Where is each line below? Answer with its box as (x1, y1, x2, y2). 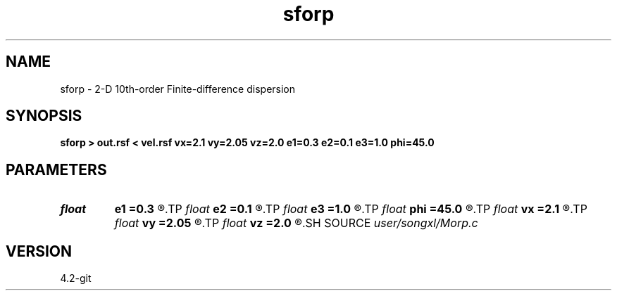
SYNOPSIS (6, 107, 82, 125)
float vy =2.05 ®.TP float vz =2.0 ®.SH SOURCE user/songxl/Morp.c (114, 216, 478, 231)
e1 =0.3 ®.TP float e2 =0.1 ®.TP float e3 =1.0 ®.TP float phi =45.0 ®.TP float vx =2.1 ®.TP (114, 202, 587, 217)
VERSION (6, 242, 73, 260)
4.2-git (60, 272, 92, 285)
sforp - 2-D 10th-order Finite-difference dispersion (60, 82, 296, 95)
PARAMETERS (6, 160, 107, 179)
